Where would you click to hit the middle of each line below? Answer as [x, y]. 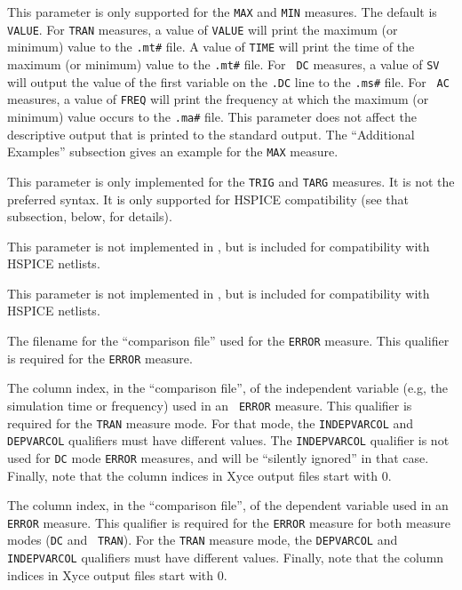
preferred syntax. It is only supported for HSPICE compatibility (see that [208, 199]
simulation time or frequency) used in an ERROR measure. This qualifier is [210, 405]
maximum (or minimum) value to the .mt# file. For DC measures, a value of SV [223, 64]
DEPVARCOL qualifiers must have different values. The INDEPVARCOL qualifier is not [228, 440]
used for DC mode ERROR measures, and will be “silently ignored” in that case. [218, 457]
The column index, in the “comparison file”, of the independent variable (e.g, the [228, 388]
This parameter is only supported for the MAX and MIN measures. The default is [222, 12]
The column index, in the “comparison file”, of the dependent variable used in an [228, 505]
